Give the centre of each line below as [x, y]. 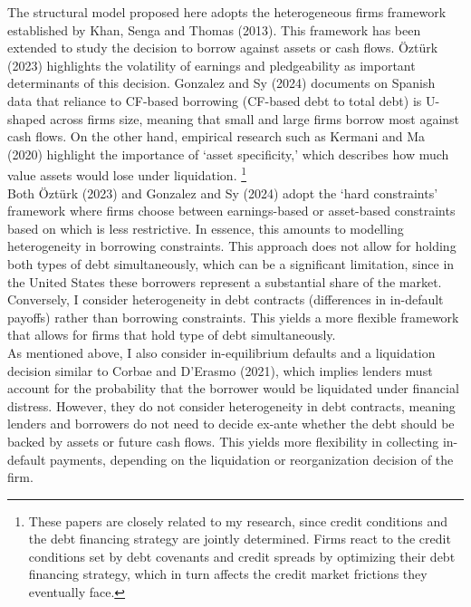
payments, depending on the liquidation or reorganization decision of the [252, 459]
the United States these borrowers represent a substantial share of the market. [225, 281]
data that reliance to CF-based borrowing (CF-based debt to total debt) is [215, 100]
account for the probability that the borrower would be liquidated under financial [233, 388]
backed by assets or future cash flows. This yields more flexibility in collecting [223, 441]
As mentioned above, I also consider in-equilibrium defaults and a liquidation [221, 352]
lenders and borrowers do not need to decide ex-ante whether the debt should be [231, 424]
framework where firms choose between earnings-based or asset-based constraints [231, 211]
